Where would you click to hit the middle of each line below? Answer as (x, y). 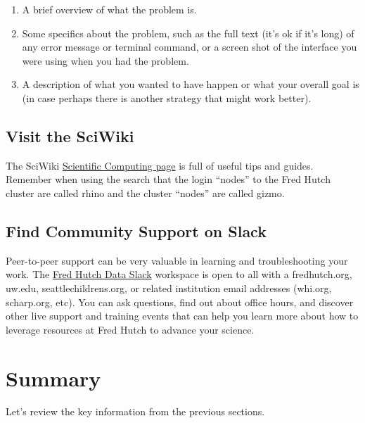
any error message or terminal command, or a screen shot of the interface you (190, 47)
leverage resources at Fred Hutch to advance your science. (130, 329)
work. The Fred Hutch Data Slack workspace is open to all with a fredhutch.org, (179, 274)
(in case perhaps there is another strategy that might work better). (167, 97)
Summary (53, 378)
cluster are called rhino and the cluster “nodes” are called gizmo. (145, 192)
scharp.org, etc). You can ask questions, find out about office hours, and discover (180, 302)
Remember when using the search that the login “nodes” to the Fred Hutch (168, 179)
